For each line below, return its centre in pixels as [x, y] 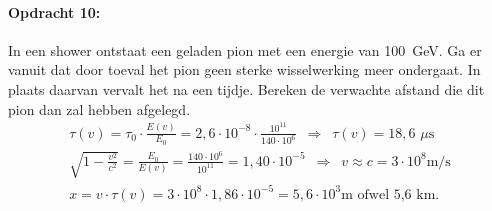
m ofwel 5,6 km [388, 194]
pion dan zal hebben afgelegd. [99, 108]
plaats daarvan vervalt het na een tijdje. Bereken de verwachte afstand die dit [246, 88]
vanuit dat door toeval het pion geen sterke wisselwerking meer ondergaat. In [244, 69]
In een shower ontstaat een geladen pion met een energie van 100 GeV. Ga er [245, 49]
